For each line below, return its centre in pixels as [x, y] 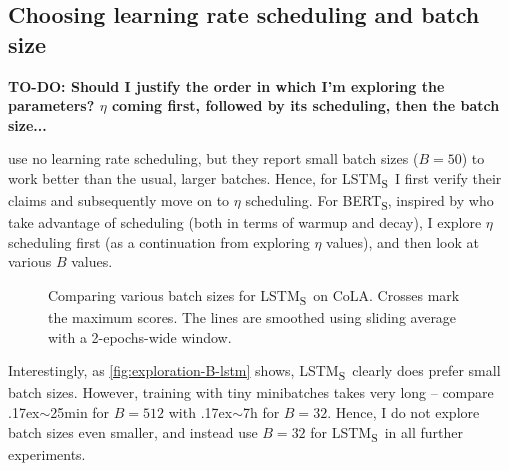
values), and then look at [402, 241]
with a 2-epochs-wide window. [140, 336]
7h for [261, 412]
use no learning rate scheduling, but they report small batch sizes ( [213, 158]
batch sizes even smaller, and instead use [133, 431]
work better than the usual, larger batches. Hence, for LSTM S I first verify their [255, 179]
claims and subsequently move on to [119, 200]
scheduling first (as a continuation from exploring [159, 241]
